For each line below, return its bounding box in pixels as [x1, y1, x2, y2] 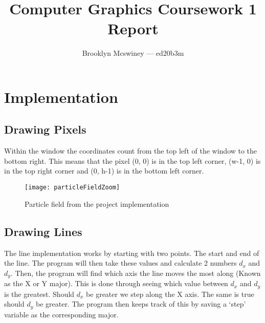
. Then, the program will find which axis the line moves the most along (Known [10, 267, 261, 278]
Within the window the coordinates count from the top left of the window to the [4, 145, 257, 156]
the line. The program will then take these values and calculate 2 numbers [4, 257, 237, 268]
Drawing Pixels [4, 121, 86, 137]
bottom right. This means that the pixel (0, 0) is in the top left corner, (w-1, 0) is [4, 155, 261, 166]
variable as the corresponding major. [4, 309, 119, 319]
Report [107, 18, 159, 39]
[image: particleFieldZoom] [25, 184, 120, 191]
